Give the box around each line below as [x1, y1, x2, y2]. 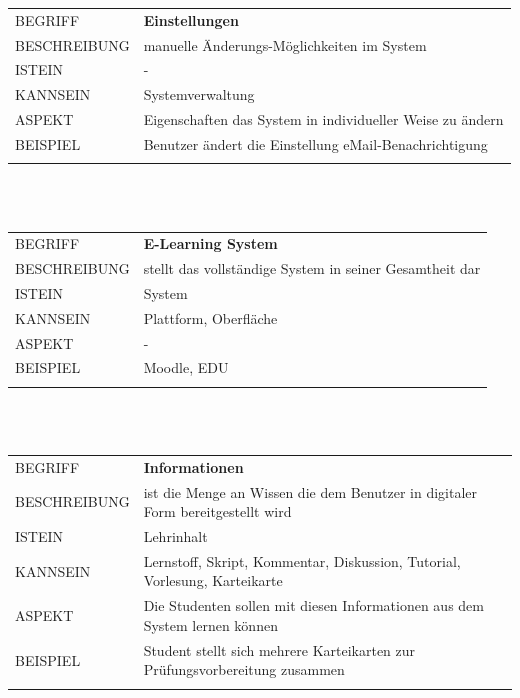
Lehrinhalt [143, 526, 208, 547]
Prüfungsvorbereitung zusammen [143, 659, 345, 680]
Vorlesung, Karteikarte [143, 570, 283, 591]
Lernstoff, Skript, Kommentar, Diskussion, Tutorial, [143, 550, 461, 571]
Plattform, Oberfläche [143, 307, 278, 328]
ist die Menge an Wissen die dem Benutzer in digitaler [143, 481, 478, 502]
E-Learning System [143, 233, 278, 254]
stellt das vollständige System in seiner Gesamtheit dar [143, 258, 481, 279]
